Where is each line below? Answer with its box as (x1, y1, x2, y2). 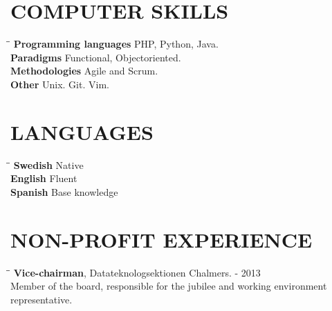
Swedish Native (13, 157, 84, 172)
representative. (10, 292, 73, 306)
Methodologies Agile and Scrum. (10, 63, 158, 78)
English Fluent (10, 171, 77, 185)
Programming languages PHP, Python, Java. (13, 37, 219, 51)
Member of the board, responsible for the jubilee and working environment (10, 279, 327, 293)
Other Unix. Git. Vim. (10, 77, 109, 91)
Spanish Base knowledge (10, 184, 118, 199)
